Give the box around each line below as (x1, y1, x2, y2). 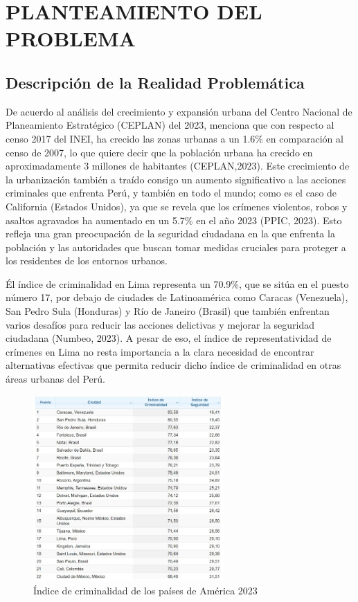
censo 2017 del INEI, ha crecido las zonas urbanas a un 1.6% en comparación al (6, 131, 343, 145)
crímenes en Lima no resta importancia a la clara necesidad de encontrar (6, 344, 314, 358)
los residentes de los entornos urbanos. (6, 253, 168, 268)
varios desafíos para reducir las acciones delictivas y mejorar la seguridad (6, 317, 315, 331)
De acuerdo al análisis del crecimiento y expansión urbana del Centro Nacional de (6, 104, 352, 118)
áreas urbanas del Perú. (6, 372, 105, 386)
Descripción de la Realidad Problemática (6, 71, 305, 93)
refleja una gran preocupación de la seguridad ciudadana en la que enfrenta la (6, 226, 335, 241)
